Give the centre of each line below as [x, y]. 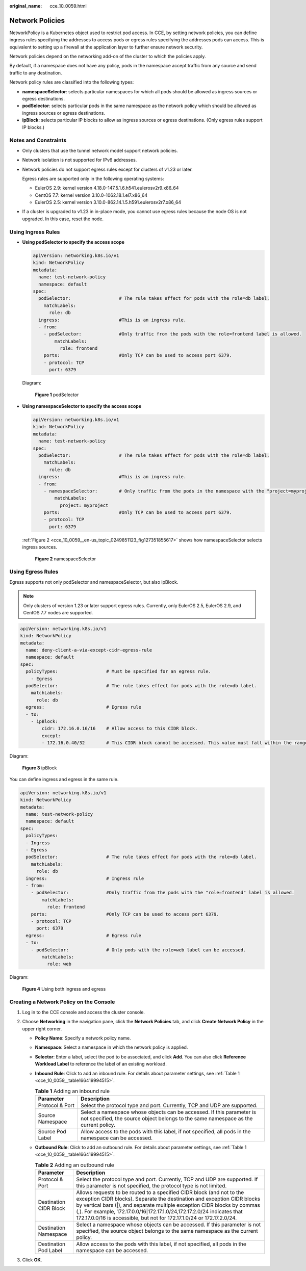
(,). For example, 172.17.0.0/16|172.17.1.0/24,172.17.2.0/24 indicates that [159, 1211]
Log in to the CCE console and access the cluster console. [84, 1012]
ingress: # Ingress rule [85, 878]
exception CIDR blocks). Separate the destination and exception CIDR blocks [168, 1199]
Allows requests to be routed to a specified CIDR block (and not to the [160, 1192]
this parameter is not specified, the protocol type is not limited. [151, 1185]
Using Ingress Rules [35, 232]
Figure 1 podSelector [57, 395]
